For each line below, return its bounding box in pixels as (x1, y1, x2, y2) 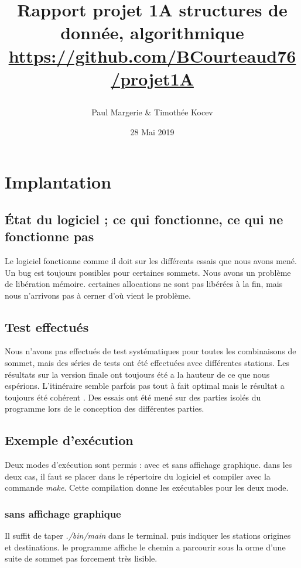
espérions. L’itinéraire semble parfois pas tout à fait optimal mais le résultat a (5, 379, 285, 392)
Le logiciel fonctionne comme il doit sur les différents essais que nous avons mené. (5, 254, 297, 266)
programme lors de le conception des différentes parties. (5, 402, 204, 415)
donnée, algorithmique (60, 20, 244, 45)
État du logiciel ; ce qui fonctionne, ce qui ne (5, 210, 283, 228)
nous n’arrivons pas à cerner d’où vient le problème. (5, 289, 191, 301)
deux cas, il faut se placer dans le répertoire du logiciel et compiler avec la (5, 470, 271, 482)
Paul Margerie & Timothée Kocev (91, 105, 213, 118)
